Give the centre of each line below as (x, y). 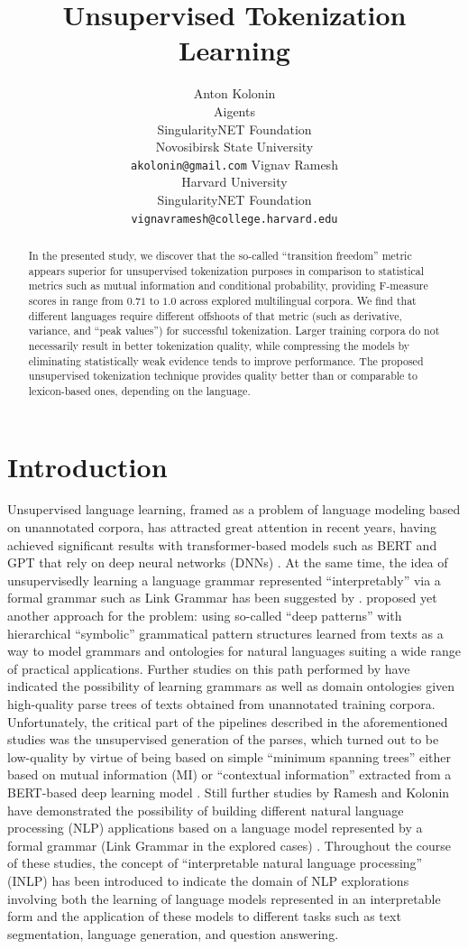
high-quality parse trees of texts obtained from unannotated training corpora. (221, 704)
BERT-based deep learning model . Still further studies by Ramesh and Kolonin (229, 792)
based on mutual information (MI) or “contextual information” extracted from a (229, 774)
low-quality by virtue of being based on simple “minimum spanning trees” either (229, 756)
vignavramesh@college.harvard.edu (234, 219)
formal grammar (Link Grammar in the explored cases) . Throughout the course (229, 845)
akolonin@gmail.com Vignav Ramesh (234, 164)
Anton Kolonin (234, 93)
